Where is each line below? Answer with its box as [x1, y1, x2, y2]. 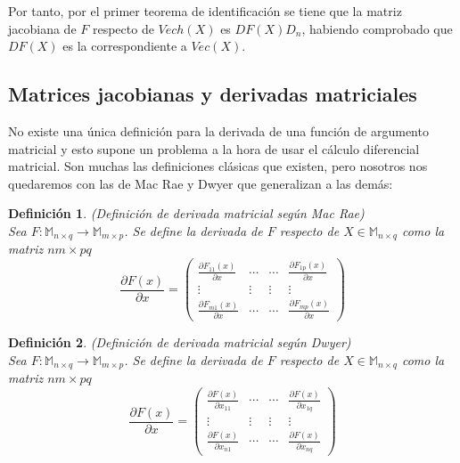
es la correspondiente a [62, 37, 187, 55]
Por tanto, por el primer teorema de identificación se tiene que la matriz [8, 2, 402, 20]
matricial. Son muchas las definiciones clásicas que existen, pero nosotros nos [8, 157, 428, 175]
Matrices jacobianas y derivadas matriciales [8, 80, 417, 108]
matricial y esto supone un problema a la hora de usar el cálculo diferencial [8, 139, 420, 158]
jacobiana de [8, 19, 77, 37]
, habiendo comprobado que [301, 19, 453, 37]
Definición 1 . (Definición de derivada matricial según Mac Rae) [8, 204, 365, 223]
